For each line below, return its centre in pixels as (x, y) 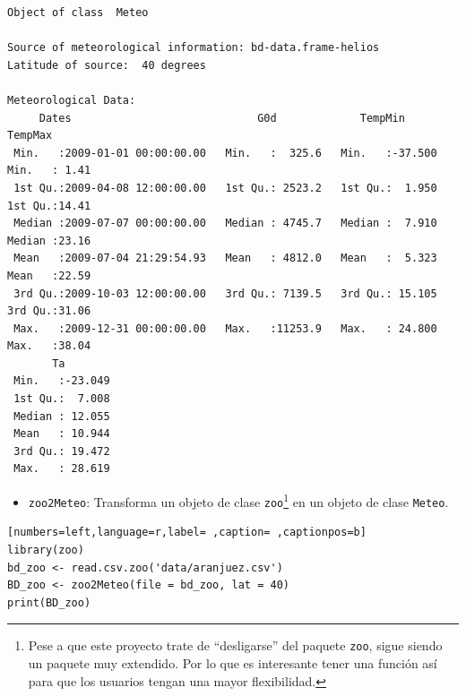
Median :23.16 (49, 241)
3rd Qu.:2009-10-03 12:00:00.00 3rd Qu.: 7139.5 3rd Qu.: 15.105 (225, 293)
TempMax (30, 136)
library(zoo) (46, 550)
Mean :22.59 (49, 275)
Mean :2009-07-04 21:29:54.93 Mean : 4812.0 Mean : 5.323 (225, 258)
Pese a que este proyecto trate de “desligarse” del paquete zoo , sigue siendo (235, 645)
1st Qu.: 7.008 (62, 399)
